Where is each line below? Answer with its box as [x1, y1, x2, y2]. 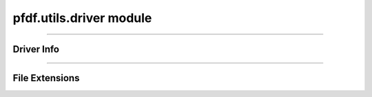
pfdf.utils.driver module [12, 10, 152, 25]
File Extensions [12, 72, 80, 84]
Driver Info [12, 43, 60, 55]
